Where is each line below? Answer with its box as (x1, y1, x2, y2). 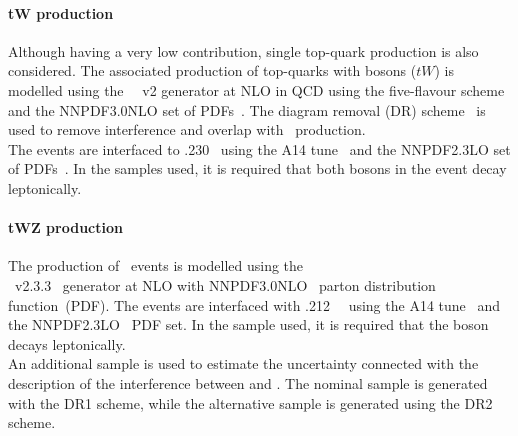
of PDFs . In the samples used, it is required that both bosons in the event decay (8, 158, 507, 179)
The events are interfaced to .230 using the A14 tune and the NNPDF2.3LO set (8, 138, 511, 159)
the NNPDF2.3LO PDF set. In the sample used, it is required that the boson (8, 314, 489, 335)
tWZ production (8, 217, 123, 238)
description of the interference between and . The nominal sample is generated (8, 372, 488, 393)
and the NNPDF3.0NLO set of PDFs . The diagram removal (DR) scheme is (8, 99, 486, 120)
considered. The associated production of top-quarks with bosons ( (8, 60, 417, 81)
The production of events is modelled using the (8, 255, 304, 276)
